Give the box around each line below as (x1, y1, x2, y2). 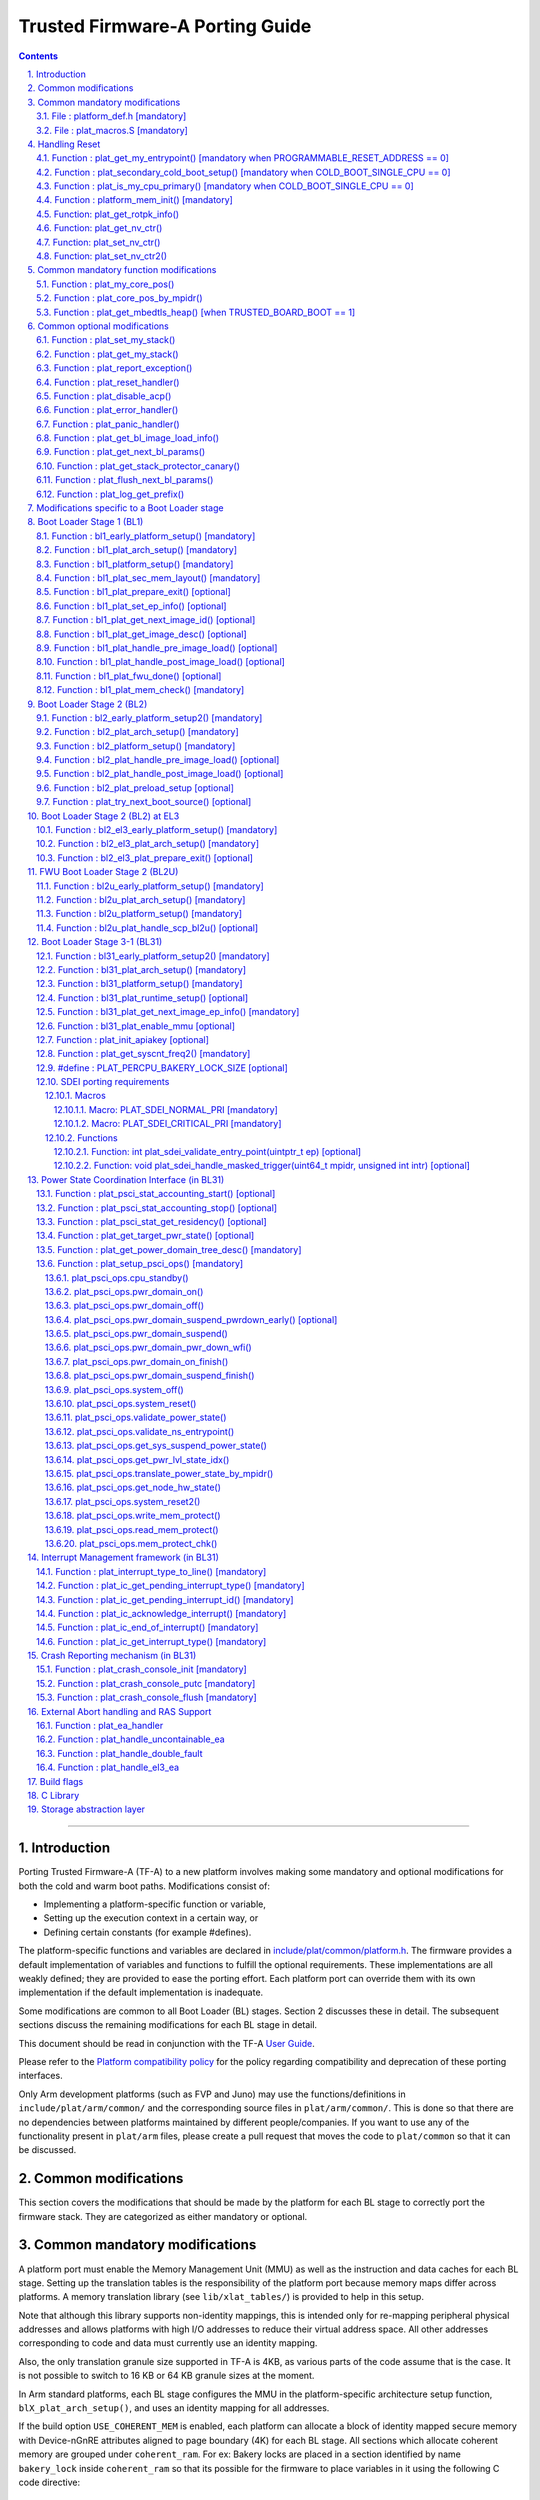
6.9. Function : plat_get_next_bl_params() (36, 446, 206, 458)
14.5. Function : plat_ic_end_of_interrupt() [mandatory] (36, 1621, 259, 1634)
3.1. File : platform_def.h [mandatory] (36, 110, 187, 122)
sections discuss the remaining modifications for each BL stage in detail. (18, 2019, 318, 2031)
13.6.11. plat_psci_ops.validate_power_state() (45, 1411, 227, 1424)
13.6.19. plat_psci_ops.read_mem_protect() (45, 1523, 219, 1535)
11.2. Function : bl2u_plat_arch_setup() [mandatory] (36, 893, 246, 905)
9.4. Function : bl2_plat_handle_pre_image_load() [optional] (36, 754, 280, 766)
